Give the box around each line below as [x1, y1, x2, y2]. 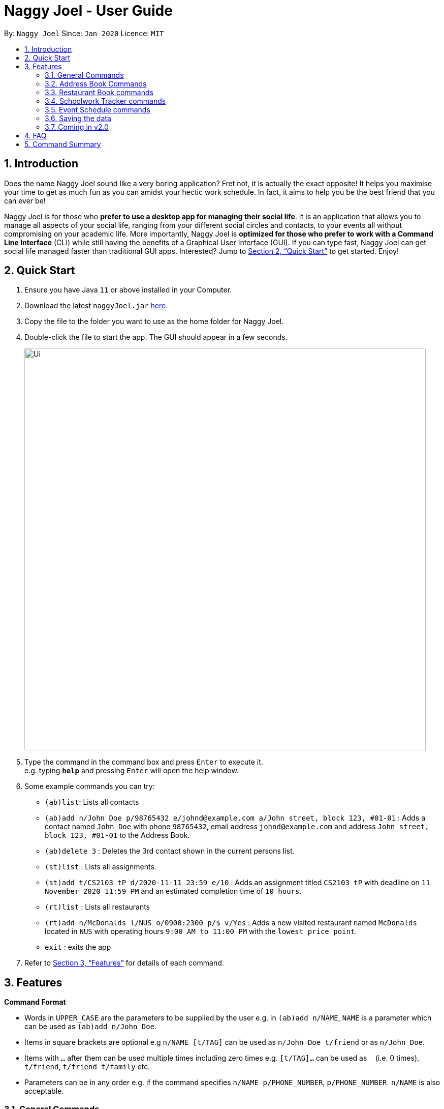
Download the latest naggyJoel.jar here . [24, 301, 168, 310]
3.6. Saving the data [45, 113, 111, 123]
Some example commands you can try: [24, 782, 155, 791]
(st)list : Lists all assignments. [45, 862, 156, 871]
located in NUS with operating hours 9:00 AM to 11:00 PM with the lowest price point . [45, 927, 357, 936]
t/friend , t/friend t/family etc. [24, 1062, 150, 1071]
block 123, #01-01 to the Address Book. [45, 831, 190, 840]
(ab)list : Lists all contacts [45, 798, 139, 807]
